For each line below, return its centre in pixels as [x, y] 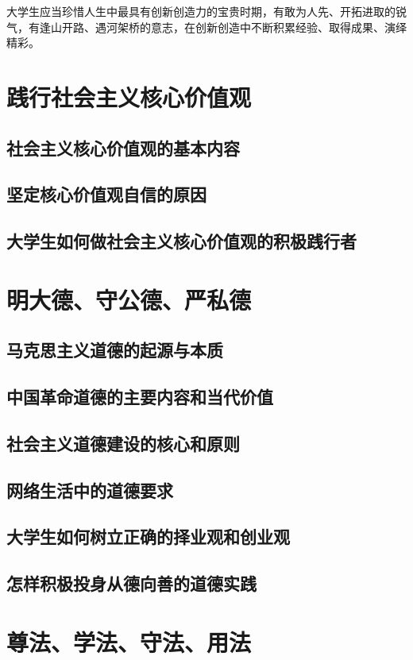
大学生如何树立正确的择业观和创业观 [148, 536]
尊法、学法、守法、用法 [129, 641]
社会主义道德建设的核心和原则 [123, 443]
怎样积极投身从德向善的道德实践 [131, 583]
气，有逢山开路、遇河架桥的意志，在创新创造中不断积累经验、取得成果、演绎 [206, 27]
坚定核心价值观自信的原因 [106, 194]
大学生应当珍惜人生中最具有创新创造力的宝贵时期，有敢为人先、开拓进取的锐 [206, 11]
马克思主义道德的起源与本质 [115, 350]
